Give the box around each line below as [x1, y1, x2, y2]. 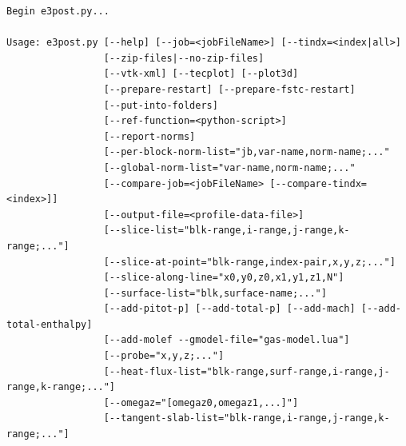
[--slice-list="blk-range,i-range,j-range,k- [103, 225, 350, 237]
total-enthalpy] [6, 318, 93, 330]
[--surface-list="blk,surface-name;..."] [103, 287, 327, 299]
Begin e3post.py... [6, 6, 109, 17]
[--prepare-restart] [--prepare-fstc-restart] [103, 83, 356, 95]
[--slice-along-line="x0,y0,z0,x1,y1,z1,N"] [103, 272, 344, 284]
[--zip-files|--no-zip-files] [103, 52, 265, 64]
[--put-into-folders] [103, 99, 218, 111]
